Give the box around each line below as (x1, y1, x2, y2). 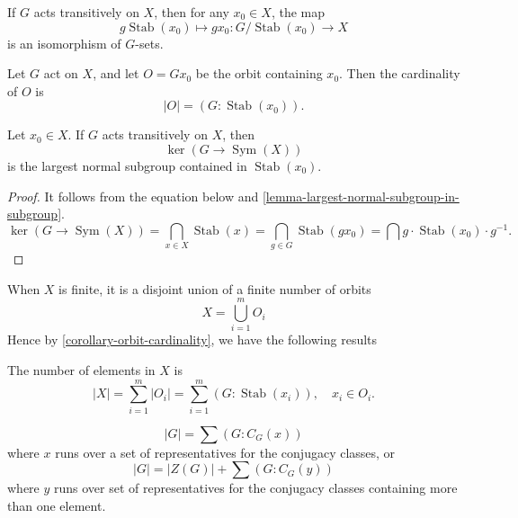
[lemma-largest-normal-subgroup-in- (262, 186, 460, 205)
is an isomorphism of (7, 33, 121, 52)
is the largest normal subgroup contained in (7, 156, 247, 174)
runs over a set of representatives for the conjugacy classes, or (55, 442, 396, 461)
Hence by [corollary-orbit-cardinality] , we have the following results (7, 330, 378, 349)
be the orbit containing (195, 64, 323, 83)
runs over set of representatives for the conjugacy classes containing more (54, 478, 458, 497)
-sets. (135, 33, 164, 52)
